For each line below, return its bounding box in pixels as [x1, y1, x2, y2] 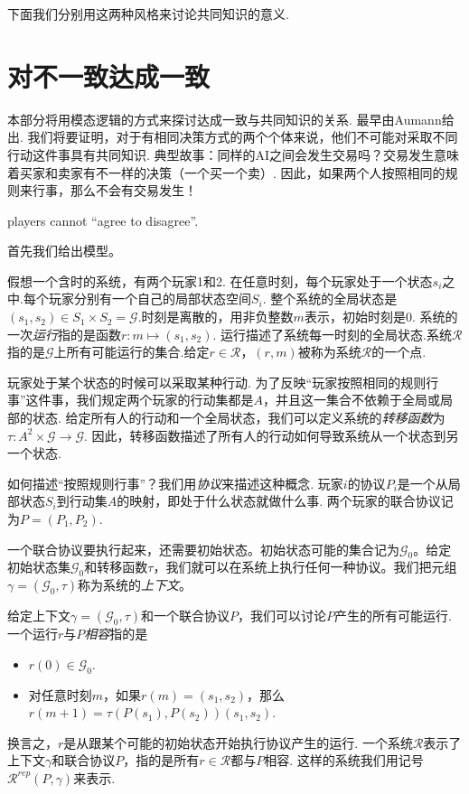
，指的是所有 [123, 751, 200, 770]
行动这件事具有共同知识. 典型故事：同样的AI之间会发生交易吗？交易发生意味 [7, 145, 460, 163]
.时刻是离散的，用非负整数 [137, 307, 294, 326]
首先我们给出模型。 [7, 241, 121, 260]
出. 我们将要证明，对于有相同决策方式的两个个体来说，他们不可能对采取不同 [7, 127, 458, 146]
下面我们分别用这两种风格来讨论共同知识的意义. [7, 5, 289, 23]
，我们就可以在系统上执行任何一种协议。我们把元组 [153, 557, 457, 576]
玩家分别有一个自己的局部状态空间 [48, 289, 251, 308]
